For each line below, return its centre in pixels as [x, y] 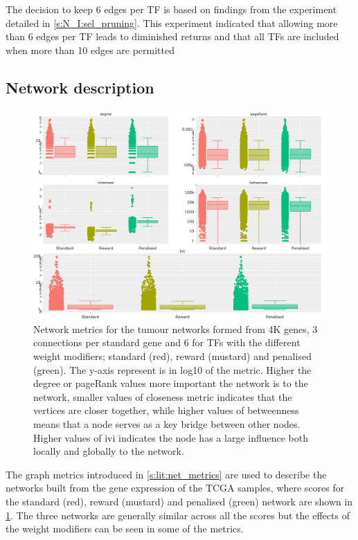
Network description [80, 87]
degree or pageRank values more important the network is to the [171, 383]
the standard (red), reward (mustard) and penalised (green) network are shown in [179, 501]
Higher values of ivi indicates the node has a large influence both [171, 437]
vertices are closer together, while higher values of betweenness [166, 410]
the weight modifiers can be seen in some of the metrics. [125, 529]
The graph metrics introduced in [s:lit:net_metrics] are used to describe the [166, 474]
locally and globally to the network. [109, 451]
